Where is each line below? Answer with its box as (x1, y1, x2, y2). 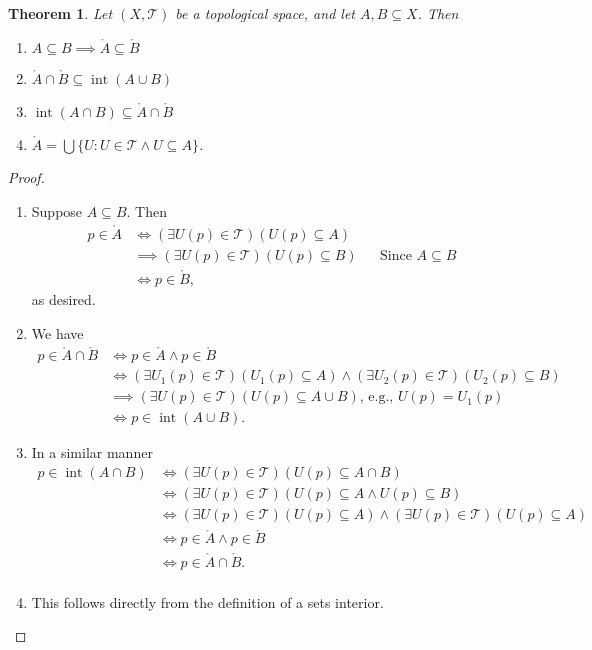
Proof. (8, 167, 45, 188)
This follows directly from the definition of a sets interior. (31, 591, 384, 612)
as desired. (31, 288, 96, 309)
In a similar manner (31, 442, 153, 463)
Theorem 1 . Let (8, 3, 113, 23)
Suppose (31, 200, 83, 221)
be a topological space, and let (175, 3, 355, 23)
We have (31, 322, 84, 343)
